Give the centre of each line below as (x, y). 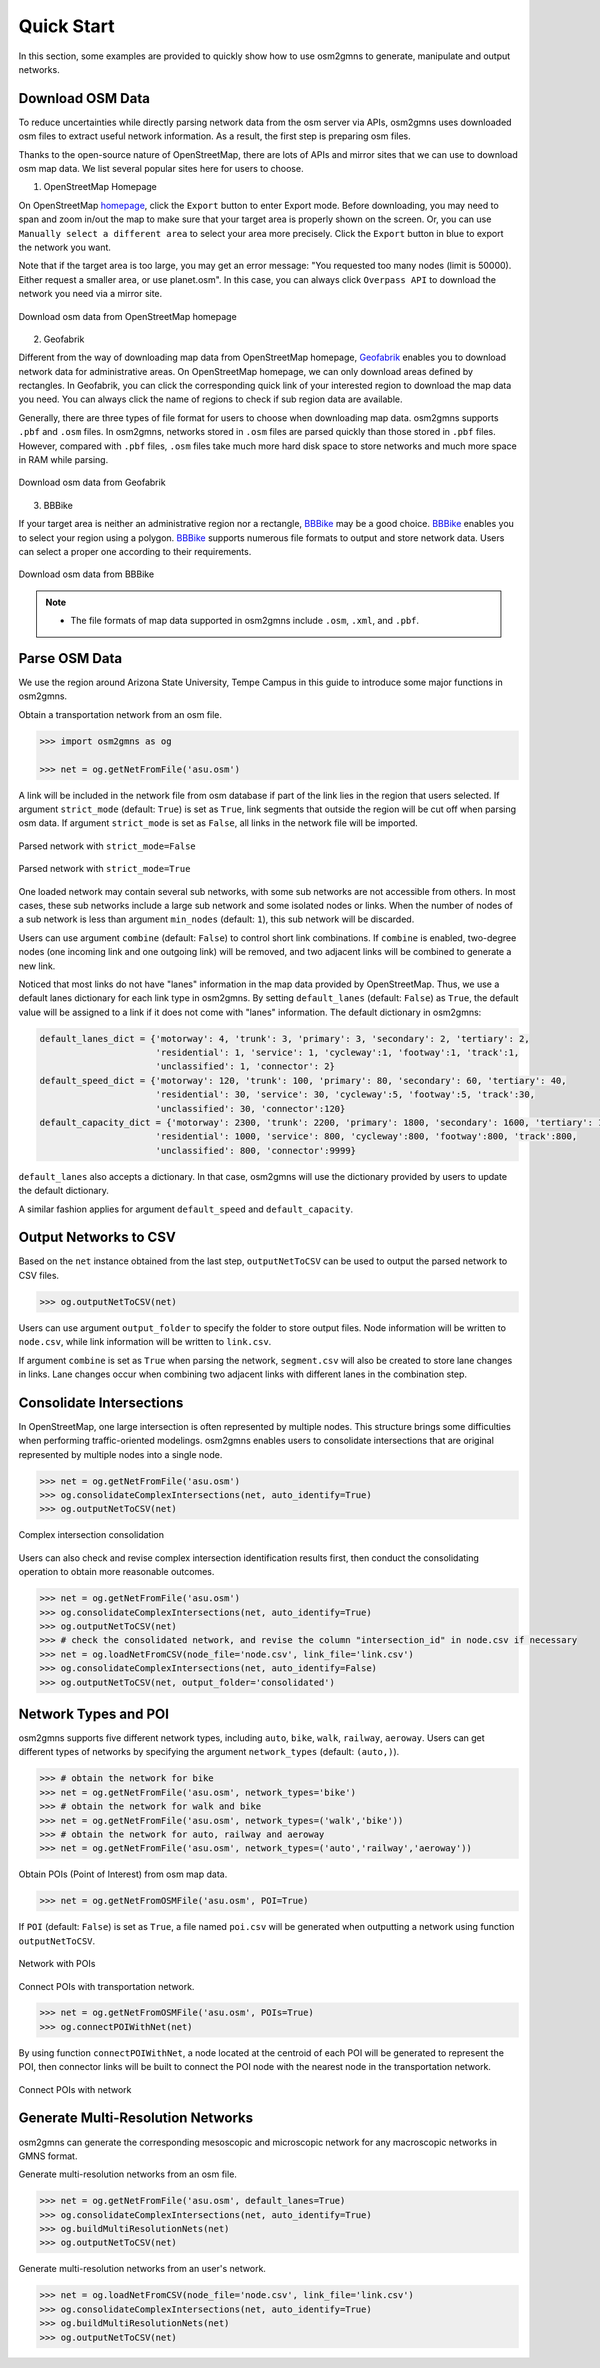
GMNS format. (48, 2156)
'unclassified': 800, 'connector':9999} (256, 1150)
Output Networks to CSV (97, 1237)
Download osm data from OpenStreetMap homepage (127, 316)
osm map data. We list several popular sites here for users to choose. (161, 169)
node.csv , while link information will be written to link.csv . (145, 1342)
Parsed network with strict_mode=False (107, 846)
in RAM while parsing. (63, 460)
